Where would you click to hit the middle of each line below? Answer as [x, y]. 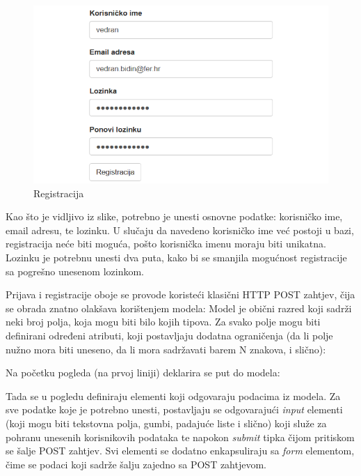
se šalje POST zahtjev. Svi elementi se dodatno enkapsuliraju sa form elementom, [180, 451]
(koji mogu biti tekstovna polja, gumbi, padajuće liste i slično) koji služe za [166, 423]
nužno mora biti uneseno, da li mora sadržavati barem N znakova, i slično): [166, 349]
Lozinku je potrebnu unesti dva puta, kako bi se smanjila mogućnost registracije [176, 257]
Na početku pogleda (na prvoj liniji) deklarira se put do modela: [143, 373]
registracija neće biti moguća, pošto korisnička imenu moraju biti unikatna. [166, 244]
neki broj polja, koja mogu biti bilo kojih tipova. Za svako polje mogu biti [163, 322]
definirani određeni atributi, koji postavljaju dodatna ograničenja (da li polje [169, 335]
